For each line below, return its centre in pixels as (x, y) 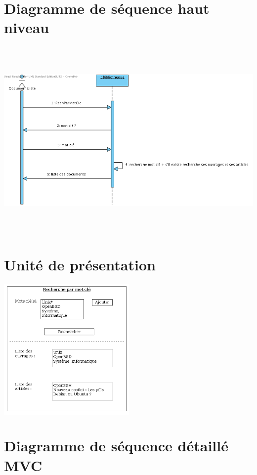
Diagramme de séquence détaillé (116, 446)
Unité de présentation (80, 265)
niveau (27, 27)
